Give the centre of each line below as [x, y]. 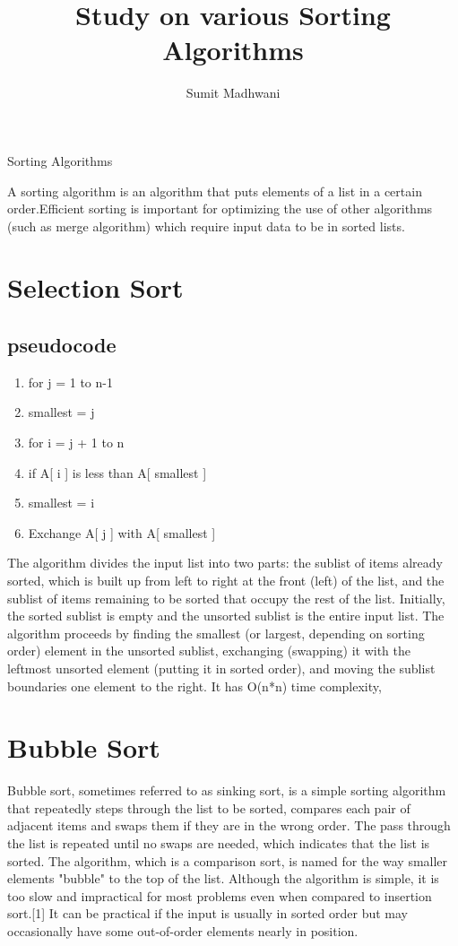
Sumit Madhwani [233, 93]
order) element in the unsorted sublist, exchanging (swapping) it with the [209, 651]
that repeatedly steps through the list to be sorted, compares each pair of [209, 807]
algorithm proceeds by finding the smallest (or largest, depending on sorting [216, 633]
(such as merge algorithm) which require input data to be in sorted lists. [206, 226]
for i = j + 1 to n [76, 443]
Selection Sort [95, 287]
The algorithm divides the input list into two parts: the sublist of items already [225, 563]
